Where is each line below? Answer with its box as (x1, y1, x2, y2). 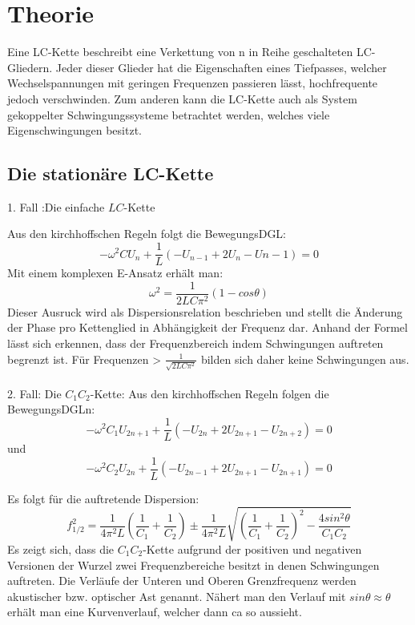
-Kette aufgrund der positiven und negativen (143, 540, 362, 557)
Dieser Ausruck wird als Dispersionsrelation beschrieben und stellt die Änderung (7, 303, 403, 320)
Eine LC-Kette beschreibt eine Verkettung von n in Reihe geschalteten (7, 43, 353, 60)
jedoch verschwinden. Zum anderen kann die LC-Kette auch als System (7, 90, 357, 107)
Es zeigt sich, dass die (7, 540, 115, 557)
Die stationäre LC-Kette (7, 161, 214, 186)
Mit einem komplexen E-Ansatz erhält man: (7, 264, 224, 281)
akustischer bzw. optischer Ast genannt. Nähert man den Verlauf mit (7, 587, 346, 604)
